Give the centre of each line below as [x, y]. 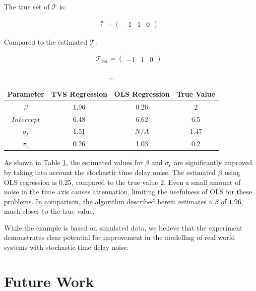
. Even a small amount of [202, 182]
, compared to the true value [115, 182]
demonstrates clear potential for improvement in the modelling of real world [120, 237]
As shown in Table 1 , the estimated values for [73, 162]
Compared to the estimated [46, 41]
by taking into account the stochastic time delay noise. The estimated [110, 172]
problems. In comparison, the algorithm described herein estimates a [108, 201]
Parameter [26, 93]
